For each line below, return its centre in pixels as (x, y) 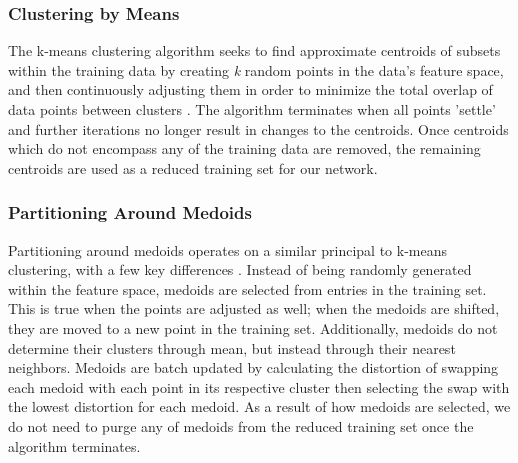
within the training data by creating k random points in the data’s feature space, (256, 69)
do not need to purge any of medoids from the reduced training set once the (241, 425)
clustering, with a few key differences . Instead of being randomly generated (240, 269)
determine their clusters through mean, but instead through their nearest (232, 347)
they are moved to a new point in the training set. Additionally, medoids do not (253, 327)
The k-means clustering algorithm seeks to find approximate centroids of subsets (254, 50)
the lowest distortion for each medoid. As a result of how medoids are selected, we (259, 406)
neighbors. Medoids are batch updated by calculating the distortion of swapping (253, 367)
